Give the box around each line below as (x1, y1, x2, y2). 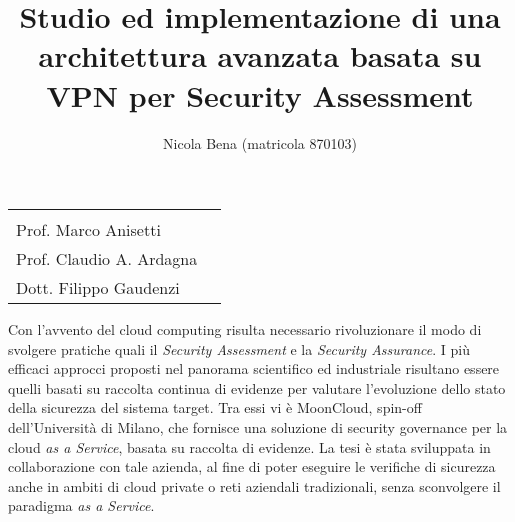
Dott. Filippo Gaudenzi (16, 276, 180, 300)
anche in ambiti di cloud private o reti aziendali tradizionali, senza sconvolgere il (8, 475, 501, 496)
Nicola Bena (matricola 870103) (163, 132, 357, 153)
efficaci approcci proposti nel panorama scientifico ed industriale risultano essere (8, 358, 500, 379)
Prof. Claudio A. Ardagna (16, 247, 198, 271)
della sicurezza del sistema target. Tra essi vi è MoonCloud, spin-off (8, 397, 422, 418)
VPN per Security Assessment (46, 74, 474, 115)
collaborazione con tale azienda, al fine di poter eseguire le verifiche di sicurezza (8, 456, 496, 477)
